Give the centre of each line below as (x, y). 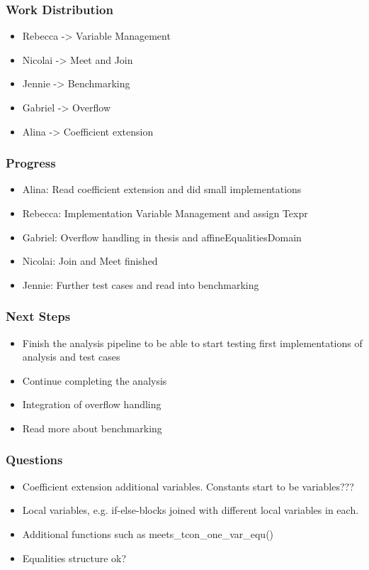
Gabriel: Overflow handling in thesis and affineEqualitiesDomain (162, 237)
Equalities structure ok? (74, 558)
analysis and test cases (71, 357)
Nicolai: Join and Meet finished (90, 261)
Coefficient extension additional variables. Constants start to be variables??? (188, 486)
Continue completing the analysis (95, 380)
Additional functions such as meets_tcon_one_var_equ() (148, 533)
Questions (34, 460)
